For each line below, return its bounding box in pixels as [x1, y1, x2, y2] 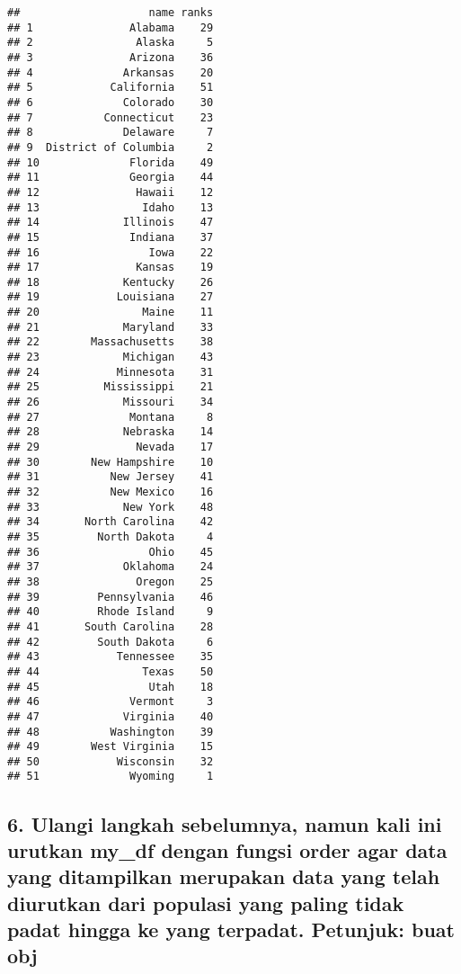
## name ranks [7, 6, 214, 19]
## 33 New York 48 [7, 500, 214, 514]
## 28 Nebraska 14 [7, 425, 214, 439]
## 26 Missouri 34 [7, 396, 214, 409]
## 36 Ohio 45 [7, 545, 214, 558]
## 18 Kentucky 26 [7, 275, 214, 289]
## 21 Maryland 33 [7, 320, 214, 334]
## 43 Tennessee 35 [7, 650, 214, 664]
